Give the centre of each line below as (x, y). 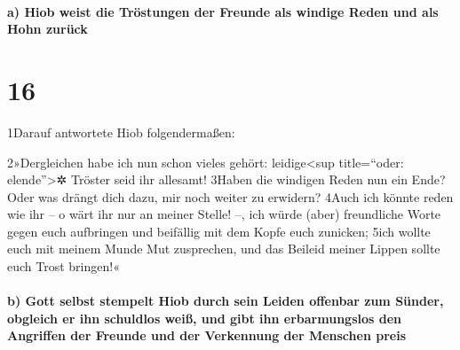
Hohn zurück (48, 29)
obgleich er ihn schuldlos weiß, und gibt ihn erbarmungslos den (205, 318)
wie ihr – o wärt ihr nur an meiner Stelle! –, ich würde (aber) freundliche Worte (224, 214)
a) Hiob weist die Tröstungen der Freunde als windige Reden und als (223, 11)
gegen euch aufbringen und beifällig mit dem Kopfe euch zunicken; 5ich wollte (219, 231)
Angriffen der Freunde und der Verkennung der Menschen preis (206, 335)
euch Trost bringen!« (63, 266)
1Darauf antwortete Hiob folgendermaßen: (121, 132)
